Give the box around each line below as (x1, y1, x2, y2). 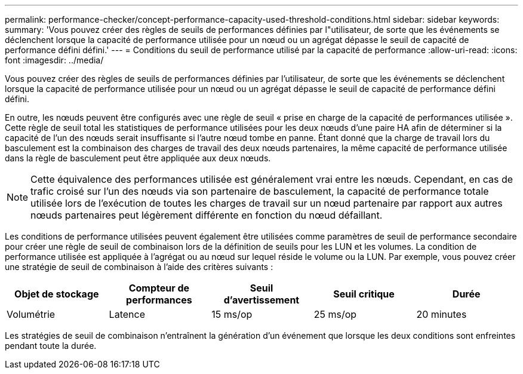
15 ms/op (211, 308, 253, 320)
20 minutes (416, 308, 467, 320)
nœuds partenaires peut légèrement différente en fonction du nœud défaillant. (30, 209, 383, 221)
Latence (109, 308, 145, 320)
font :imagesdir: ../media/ (5, 55, 104, 65)
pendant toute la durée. (5, 341, 97, 351)
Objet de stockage (14, 288, 99, 300)
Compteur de (128, 282, 190, 294)
